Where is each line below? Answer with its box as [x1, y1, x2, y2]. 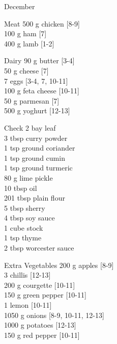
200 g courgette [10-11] [4, 279, 75, 290]
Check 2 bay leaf [4, 122, 56, 133]
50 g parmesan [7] [4, 95, 60, 106]
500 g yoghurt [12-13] [4, 105, 70, 116]
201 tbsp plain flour [4, 192, 65, 203]
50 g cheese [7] [4, 65, 49, 76]
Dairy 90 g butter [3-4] [4, 55, 75, 66]
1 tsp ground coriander [4, 142, 75, 153]
